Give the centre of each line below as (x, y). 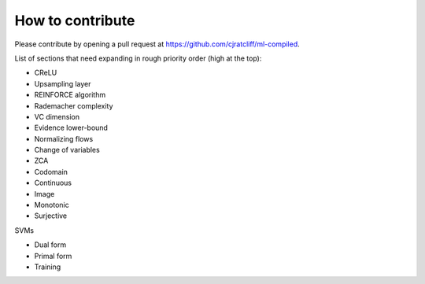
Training (48, 267)
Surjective (51, 216)
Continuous (53, 183)
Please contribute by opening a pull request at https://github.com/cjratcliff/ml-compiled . (157, 44)
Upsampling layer (63, 83)
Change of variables (67, 150)
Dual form (50, 245)
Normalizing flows (64, 138)
